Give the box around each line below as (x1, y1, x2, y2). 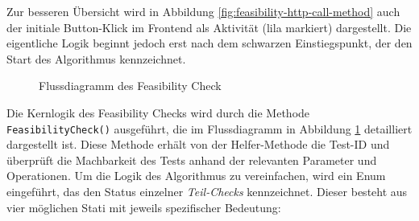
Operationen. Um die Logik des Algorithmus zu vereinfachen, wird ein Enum (6, 167, 386, 184)
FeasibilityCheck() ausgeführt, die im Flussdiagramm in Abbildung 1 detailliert (6, 120, 413, 137)
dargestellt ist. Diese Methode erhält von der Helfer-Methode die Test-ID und (6, 136, 390, 153)
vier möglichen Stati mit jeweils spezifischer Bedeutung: (6, 198, 281, 215)
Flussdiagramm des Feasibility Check (39, 77, 222, 94)
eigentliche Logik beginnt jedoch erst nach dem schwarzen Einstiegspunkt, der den (6, 35, 413, 51)
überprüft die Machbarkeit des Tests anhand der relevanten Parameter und (6, 151, 377, 168)
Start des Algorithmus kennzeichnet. (6, 50, 186, 67)
